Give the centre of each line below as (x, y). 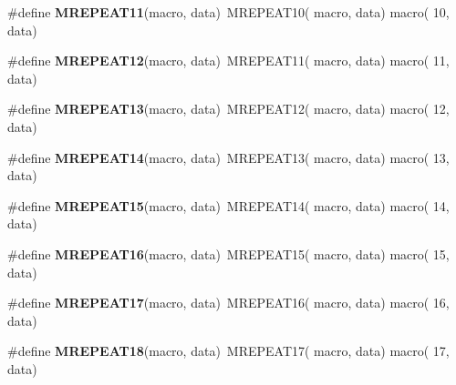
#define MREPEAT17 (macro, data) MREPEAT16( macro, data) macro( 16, (228, 303)
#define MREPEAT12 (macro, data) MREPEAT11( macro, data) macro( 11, (228, 61)
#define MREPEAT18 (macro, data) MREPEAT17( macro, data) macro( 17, (228, 351)
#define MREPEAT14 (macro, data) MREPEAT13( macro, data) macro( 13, (228, 157)
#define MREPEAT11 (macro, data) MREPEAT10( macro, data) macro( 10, (228, 12)
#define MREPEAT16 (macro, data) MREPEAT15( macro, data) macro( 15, (228, 253)
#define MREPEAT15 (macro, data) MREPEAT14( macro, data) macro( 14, (228, 205)
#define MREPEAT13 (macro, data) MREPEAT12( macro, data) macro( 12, (228, 109)
